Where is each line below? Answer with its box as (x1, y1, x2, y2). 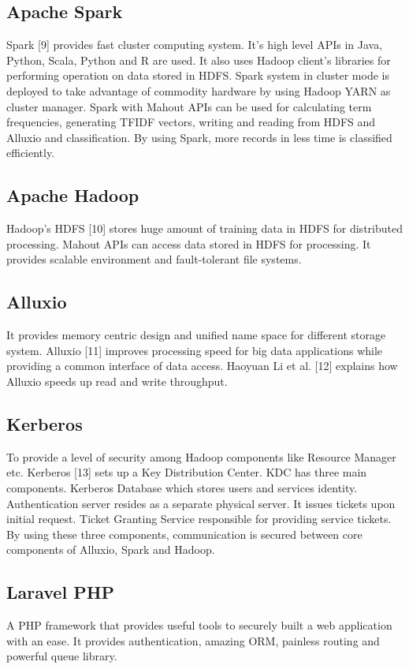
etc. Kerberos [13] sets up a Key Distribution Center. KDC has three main (6, 464, 367, 480)
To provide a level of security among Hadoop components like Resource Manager (6, 448, 396, 465)
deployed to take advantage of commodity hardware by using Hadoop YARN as (6, 82, 391, 99)
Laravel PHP (6, 580, 115, 604)
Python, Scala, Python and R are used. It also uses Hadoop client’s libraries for (6, 51, 391, 68)
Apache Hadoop (6, 183, 139, 207)
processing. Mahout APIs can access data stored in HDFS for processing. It (6, 235, 371, 252)
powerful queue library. (6, 648, 117, 664)
